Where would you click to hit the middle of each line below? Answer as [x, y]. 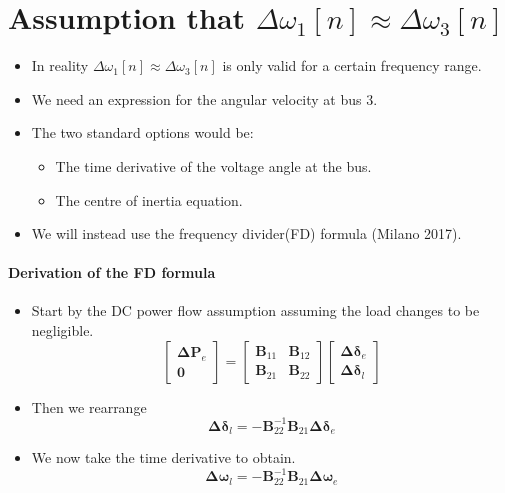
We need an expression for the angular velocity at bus [196, 98]
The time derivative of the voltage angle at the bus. [213, 165]
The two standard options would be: [142, 132]
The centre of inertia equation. [149, 199]
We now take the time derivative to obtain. [163, 457]
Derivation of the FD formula [112, 272]
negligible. [62, 330]
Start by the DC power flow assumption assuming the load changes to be [255, 310]
